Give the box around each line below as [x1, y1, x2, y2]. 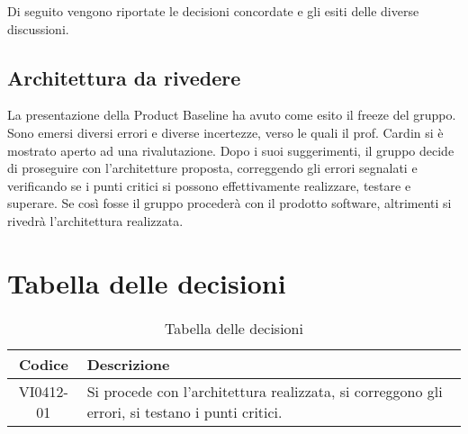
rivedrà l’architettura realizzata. [7, 211, 184, 230]
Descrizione [86, 353, 170, 375]
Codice [18, 353, 68, 375]
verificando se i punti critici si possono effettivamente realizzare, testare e [7, 176, 411, 194]
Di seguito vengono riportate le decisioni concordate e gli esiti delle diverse [7, 2, 419, 20]
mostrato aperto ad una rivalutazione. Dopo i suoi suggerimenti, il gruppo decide [7, 140, 454, 159]
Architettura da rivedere [7, 63, 241, 91]
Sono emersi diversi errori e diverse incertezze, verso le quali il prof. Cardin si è [7, 122, 444, 141]
